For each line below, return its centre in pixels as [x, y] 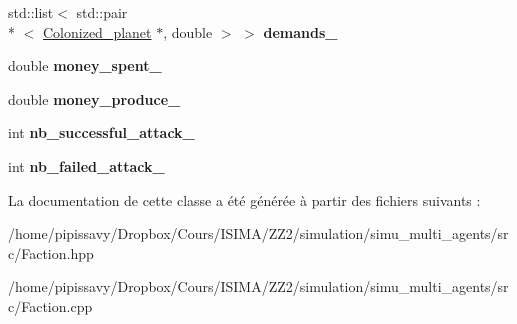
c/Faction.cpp [50, 305]
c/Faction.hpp [51, 252]
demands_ [300, 31]
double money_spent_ [85, 65]
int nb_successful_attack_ [101, 132]
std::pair [102, 12]
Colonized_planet [97, 31]
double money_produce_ [94, 98]
